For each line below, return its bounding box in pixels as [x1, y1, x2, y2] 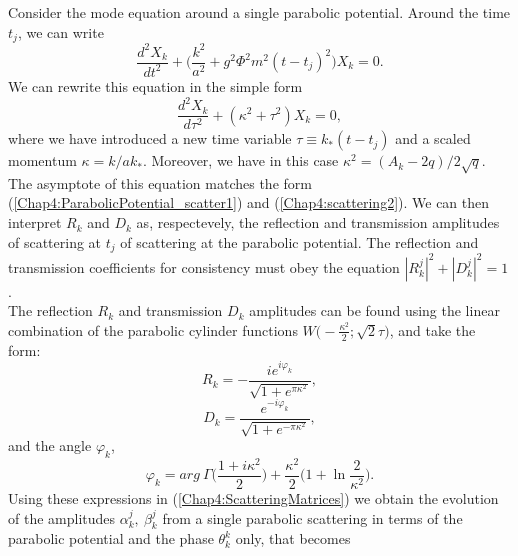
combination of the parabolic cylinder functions [8, 319, 298, 340]
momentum [8, 150, 77, 171]
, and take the [389, 319, 476, 340]
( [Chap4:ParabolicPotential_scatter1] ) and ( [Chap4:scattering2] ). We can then [8, 192, 490, 213]
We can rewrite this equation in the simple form [8, 75, 303, 96]
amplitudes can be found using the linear [249, 300, 500, 321]
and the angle [8, 435, 92, 456]
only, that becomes [235, 528, 351, 549]
